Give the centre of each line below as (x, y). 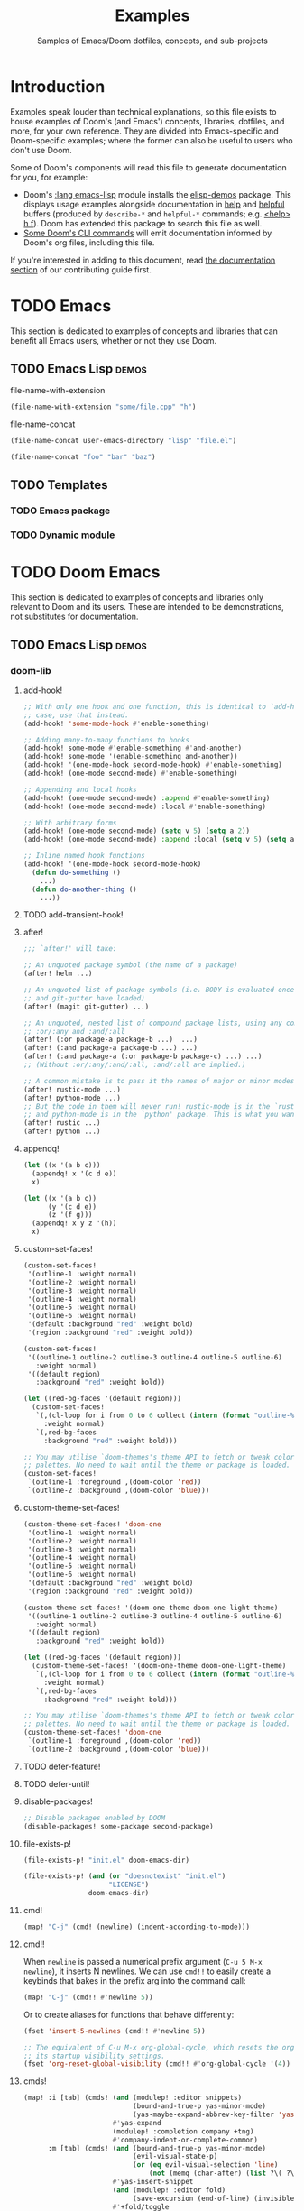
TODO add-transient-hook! (74, 915)
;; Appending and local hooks (80, 789)
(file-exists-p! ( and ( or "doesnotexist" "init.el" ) (124, 1876)
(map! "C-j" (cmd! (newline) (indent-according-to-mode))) (137, 1927)
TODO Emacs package (60, 511)
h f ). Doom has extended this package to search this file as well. (143, 223)
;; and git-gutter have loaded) (84, 998)
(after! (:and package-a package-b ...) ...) (110, 1048)
